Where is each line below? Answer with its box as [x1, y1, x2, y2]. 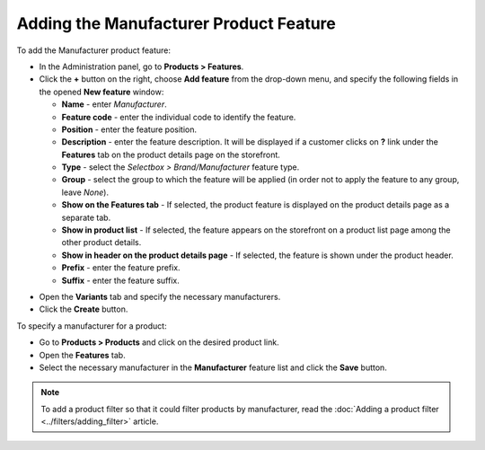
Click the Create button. [39, 304, 128, 314]
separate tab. [61, 212, 111, 223]
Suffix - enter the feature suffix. [61, 275, 180, 286]
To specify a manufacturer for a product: [16, 320, 167, 331]
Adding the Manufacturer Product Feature [16, 13, 337, 33]
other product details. [61, 237, 142, 248]
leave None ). [61, 187, 110, 198]
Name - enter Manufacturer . [61, 99, 168, 110]
